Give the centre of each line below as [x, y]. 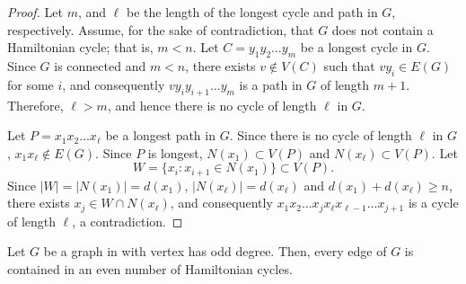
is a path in [271, 84]
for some [31, 84]
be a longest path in [160, 135]
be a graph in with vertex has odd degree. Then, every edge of [215, 251]
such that [349, 65]
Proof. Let [35, 12]
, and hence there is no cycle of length [212, 105]
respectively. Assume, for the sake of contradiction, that [161, 29]
